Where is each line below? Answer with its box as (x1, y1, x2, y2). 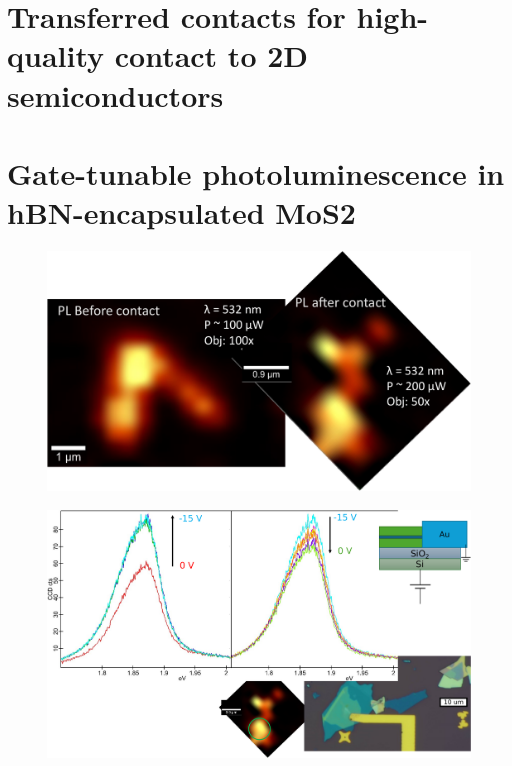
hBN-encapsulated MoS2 (7, 192, 356, 233)
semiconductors (7, 74, 224, 115)
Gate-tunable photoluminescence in (7, 152, 505, 193)
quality (7, 35, 105, 76)
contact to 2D (114, 35, 309, 76)
